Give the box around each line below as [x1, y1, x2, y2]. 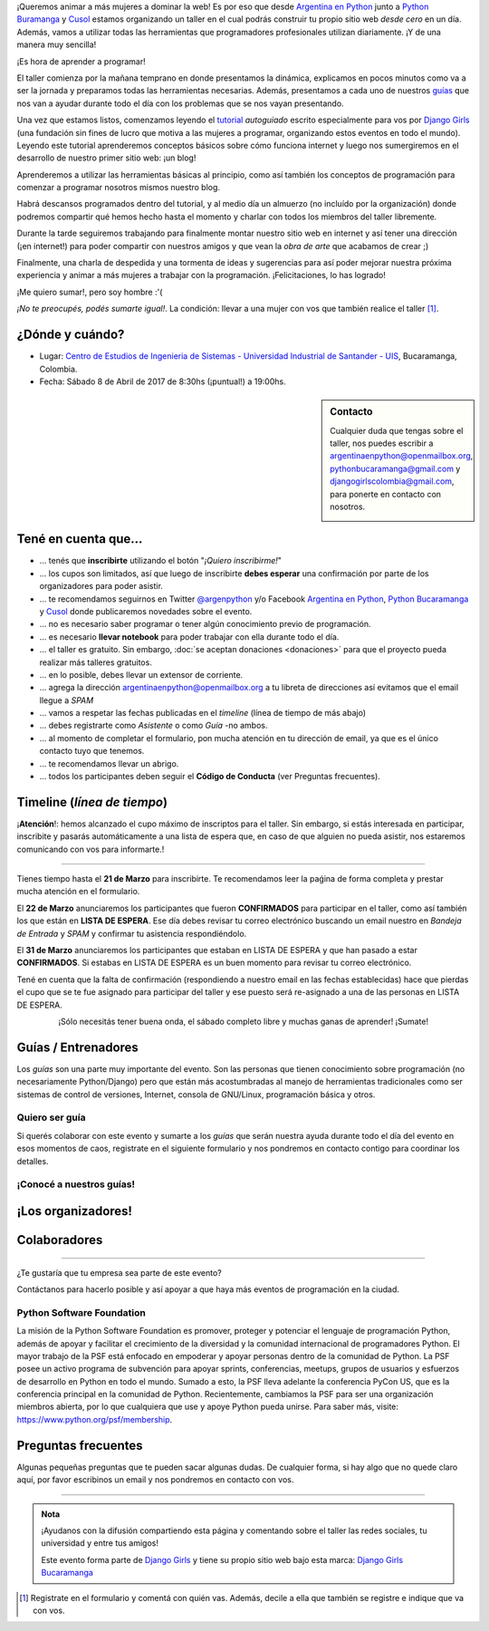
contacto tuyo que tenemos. [39, 746, 145, 757]
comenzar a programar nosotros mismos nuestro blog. [16, 182, 221, 193]
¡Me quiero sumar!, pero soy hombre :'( [16, 286, 163, 297]
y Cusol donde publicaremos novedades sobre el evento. [39, 605, 253, 616]
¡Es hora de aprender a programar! [16, 55, 146, 67]
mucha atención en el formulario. [16, 886, 140, 897]
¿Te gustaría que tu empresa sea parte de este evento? [16, 1267, 222, 1278]
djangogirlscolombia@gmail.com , [330, 476, 455, 487]
